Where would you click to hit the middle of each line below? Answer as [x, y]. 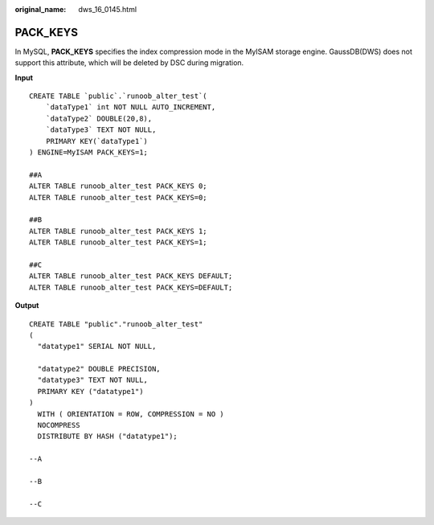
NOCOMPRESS [59, 425]
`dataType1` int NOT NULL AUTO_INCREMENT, [131, 107]
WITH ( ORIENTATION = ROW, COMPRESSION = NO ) [131, 414]
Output [27, 306]
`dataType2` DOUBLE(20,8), [99, 118]
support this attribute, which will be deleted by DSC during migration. [129, 63]
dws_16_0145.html [107, 9]
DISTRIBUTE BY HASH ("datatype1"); [108, 437]
